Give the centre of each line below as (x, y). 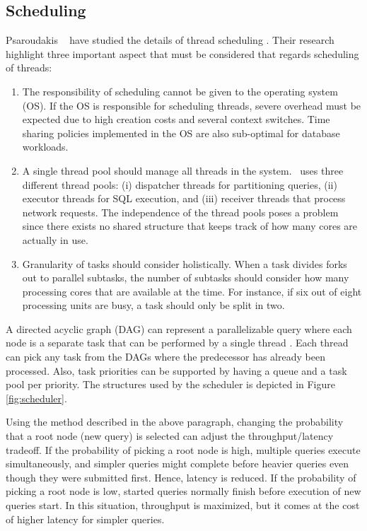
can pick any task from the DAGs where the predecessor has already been (165, 357)
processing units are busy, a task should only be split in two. (153, 305)
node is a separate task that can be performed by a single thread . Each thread (177, 343)
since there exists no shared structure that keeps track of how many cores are (190, 226)
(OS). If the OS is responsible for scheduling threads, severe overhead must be (192, 105)
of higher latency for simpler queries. (85, 519)
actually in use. (55, 239)
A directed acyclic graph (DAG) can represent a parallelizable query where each (179, 328)
